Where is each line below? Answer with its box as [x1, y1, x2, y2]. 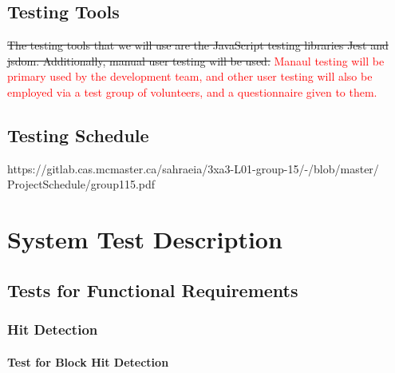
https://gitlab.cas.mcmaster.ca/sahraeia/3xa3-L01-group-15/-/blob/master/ [7, 160, 379, 177]
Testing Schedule [7, 122, 149, 147]
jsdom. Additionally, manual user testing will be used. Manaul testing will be [7, 52, 385, 69]
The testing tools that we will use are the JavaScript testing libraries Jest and [7, 37, 389, 54]
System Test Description [7, 223, 282, 256]
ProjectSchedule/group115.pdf [7, 176, 156, 192]
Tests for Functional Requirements [7, 277, 298, 302]
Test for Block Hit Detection [7, 353, 169, 370]
